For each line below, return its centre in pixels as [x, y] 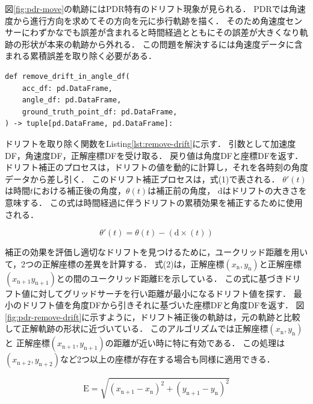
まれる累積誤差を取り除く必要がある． [81, 56]
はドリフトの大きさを [265, 191]
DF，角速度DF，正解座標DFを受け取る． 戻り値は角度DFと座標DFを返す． [154, 155]
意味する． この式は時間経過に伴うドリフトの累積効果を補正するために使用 [154, 202]
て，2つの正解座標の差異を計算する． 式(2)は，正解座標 [115, 263]
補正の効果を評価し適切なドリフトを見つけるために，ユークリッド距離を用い [156, 252]
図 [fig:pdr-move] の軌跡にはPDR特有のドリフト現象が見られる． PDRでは [147, 8]
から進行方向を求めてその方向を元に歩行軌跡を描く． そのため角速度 [149, 20]
